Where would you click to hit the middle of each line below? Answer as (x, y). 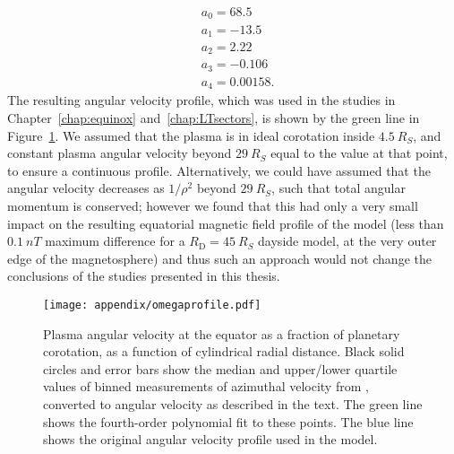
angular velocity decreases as (86, 188)
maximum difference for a (115, 241)
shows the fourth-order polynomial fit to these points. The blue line (228, 421)
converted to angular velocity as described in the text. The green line (233, 403)
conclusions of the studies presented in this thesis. (144, 276)
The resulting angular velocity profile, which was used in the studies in (201, 100)
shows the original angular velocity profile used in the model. (210, 439)
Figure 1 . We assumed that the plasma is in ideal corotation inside (191, 135)
